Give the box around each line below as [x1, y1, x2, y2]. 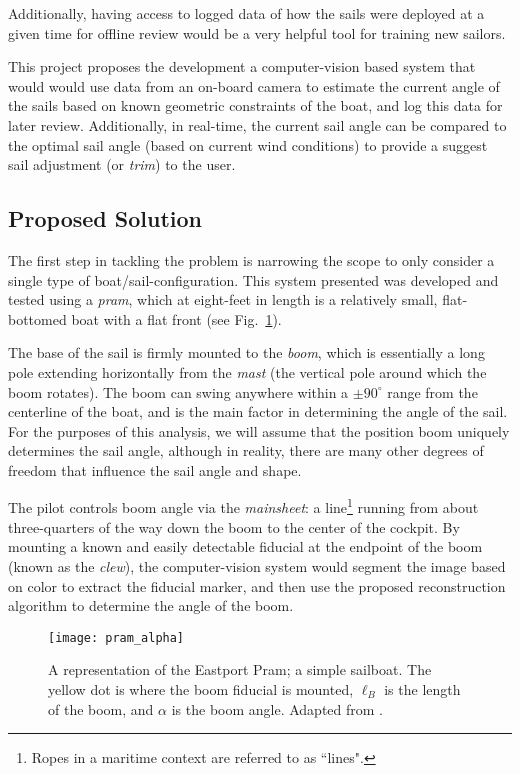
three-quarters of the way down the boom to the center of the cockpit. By [8, 516, 460, 537]
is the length [384, 678, 461, 699]
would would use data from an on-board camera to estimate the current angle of [8, 75, 500, 96]
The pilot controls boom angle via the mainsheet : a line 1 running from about [8, 494, 479, 518]
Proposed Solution [8, 203, 202, 234]
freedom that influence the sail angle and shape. [8, 459, 302, 480]
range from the [387, 381, 478, 402]
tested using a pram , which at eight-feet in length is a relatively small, [8, 289, 438, 310]
